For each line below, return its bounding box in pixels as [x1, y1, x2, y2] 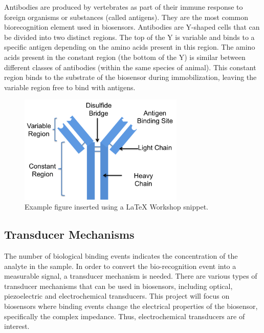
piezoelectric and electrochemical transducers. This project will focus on [4, 290, 230, 301]
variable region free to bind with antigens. [4, 81, 136, 92]
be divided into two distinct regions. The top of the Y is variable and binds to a [4, 31, 255, 42]
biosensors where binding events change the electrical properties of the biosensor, [4, 301, 258, 311]
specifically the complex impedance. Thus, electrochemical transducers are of [4, 310, 245, 321]
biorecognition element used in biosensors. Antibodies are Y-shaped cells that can [4, 22, 260, 32]
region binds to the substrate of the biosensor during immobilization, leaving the [4, 72, 257, 82]
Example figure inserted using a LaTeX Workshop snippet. [25, 201, 209, 212]
